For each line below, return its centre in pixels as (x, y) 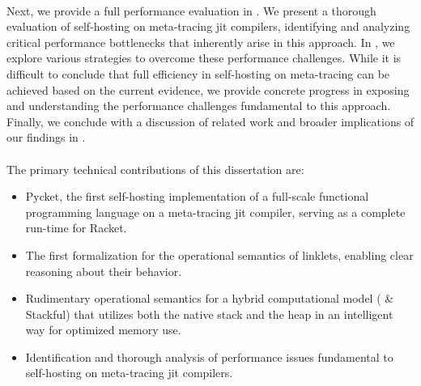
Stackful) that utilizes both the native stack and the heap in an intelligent (209, 314)
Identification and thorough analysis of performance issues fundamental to (209, 356)
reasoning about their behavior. (104, 271)
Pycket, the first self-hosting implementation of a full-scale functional (197, 196)
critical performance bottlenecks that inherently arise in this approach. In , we (201, 42)
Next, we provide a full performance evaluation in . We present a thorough (191, 10)
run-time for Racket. (76, 228)
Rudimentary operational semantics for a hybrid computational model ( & (210, 298)
